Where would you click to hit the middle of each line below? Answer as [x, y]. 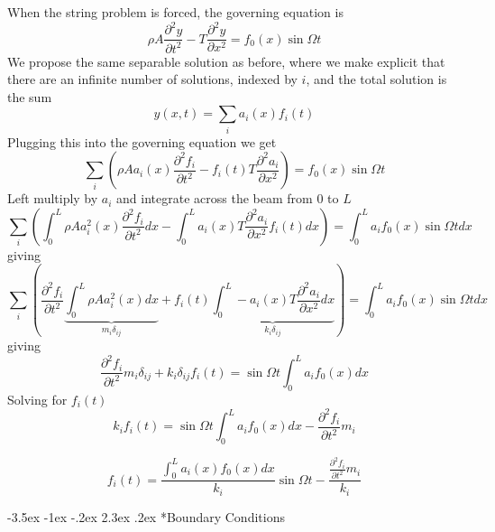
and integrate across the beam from [215, 198]
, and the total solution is [376, 79]
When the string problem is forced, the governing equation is [175, 12]
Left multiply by [53, 198]
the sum [30, 96]
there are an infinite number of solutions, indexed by [152, 79]
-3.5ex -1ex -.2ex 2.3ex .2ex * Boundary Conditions [146, 516]
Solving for [37, 399]
